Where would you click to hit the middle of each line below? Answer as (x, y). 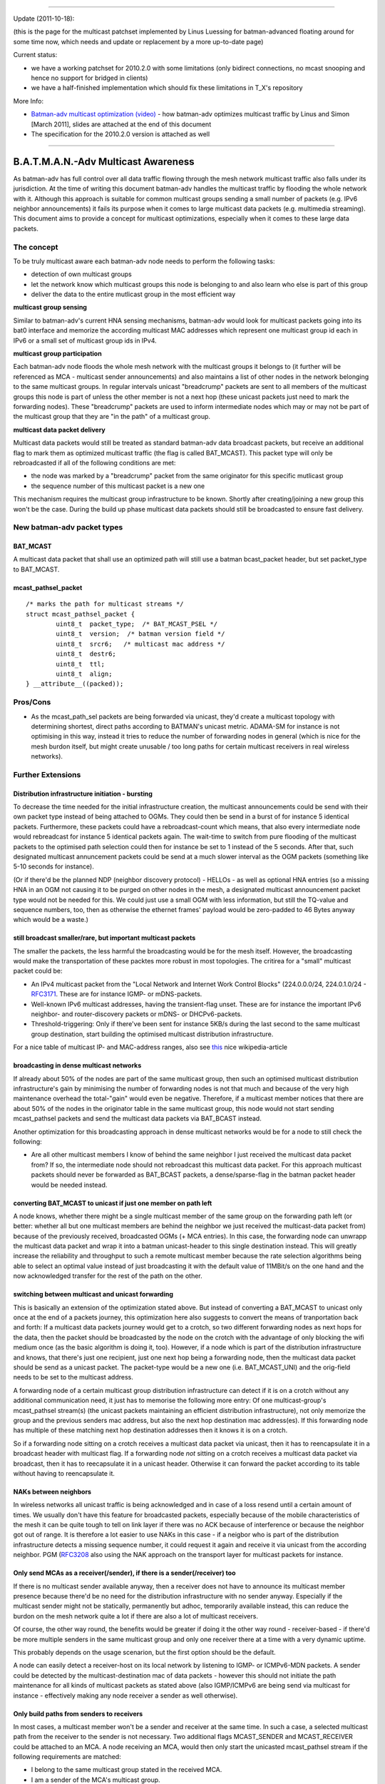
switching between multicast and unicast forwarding (93, 1294)
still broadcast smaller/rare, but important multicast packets (104, 938)
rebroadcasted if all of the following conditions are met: (94, 462)
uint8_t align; (84, 674)
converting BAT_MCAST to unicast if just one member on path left (113, 1203)
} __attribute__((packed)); (75, 684)
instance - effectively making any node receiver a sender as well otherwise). (125, 1696)
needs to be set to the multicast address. (73, 1377)
